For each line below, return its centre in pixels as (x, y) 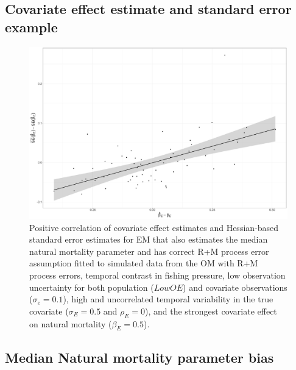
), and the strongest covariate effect (211, 311)
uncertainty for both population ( (92, 287)
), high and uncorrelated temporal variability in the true (168, 299)
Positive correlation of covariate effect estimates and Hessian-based (154, 227)
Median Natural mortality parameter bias (139, 357)
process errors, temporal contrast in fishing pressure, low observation (157, 275)
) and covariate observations (235, 287)
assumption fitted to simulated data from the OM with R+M (144, 263)
